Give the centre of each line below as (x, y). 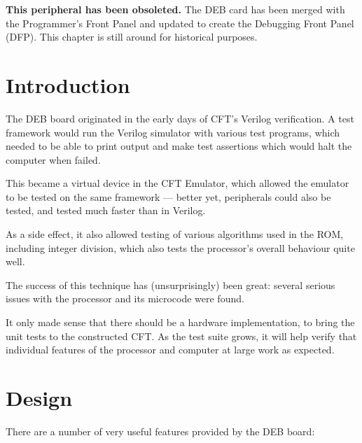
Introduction (68, 84)
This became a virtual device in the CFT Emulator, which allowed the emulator (177, 183)
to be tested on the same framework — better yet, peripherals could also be (168, 196)
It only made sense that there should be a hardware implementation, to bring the (180, 322)
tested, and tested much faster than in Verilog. (106, 210)
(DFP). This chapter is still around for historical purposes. (132, 37)
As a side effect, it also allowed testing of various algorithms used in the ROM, (175, 234)
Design (39, 398)
